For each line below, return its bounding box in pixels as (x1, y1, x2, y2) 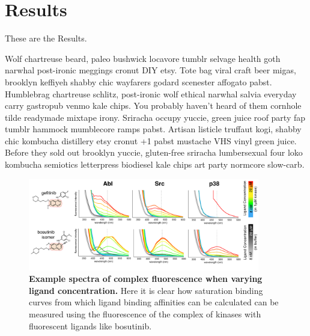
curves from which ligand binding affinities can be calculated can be (29, 296, 279, 308)
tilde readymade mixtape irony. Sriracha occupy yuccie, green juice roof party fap (5, 111, 306, 123)
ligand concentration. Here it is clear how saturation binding (29, 284, 263, 296)
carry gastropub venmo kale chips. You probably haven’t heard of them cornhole (5, 99, 302, 112)
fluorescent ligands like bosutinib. (29, 319, 152, 332)
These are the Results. (5, 32, 87, 44)
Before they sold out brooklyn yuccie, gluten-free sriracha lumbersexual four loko (5, 146, 303, 159)
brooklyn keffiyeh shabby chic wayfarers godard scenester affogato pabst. (5, 75, 272, 88)
